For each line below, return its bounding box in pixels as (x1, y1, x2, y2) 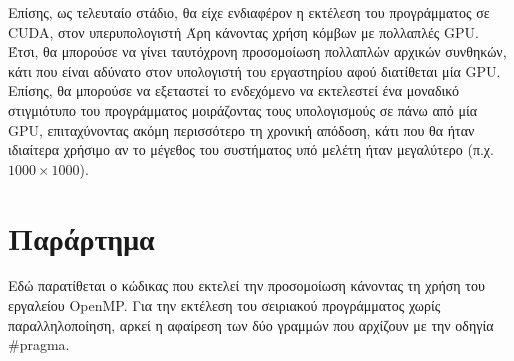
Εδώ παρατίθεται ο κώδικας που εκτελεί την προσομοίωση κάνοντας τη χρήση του (8, 275, 485, 296)
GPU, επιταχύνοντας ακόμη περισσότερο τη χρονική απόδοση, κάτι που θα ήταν (8, 119, 475, 140)
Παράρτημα (8, 217, 155, 258)
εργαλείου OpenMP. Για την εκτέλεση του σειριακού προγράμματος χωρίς (8, 295, 441, 316)
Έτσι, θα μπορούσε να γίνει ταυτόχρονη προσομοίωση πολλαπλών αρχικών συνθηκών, (8, 41, 507, 62)
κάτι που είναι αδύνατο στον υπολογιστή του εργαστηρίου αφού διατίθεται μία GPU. (8, 60, 501, 81)
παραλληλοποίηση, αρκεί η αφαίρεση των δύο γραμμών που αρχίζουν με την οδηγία (8, 314, 494, 335)
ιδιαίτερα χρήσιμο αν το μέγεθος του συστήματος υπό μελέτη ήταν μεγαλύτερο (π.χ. (8, 139, 494, 160)
